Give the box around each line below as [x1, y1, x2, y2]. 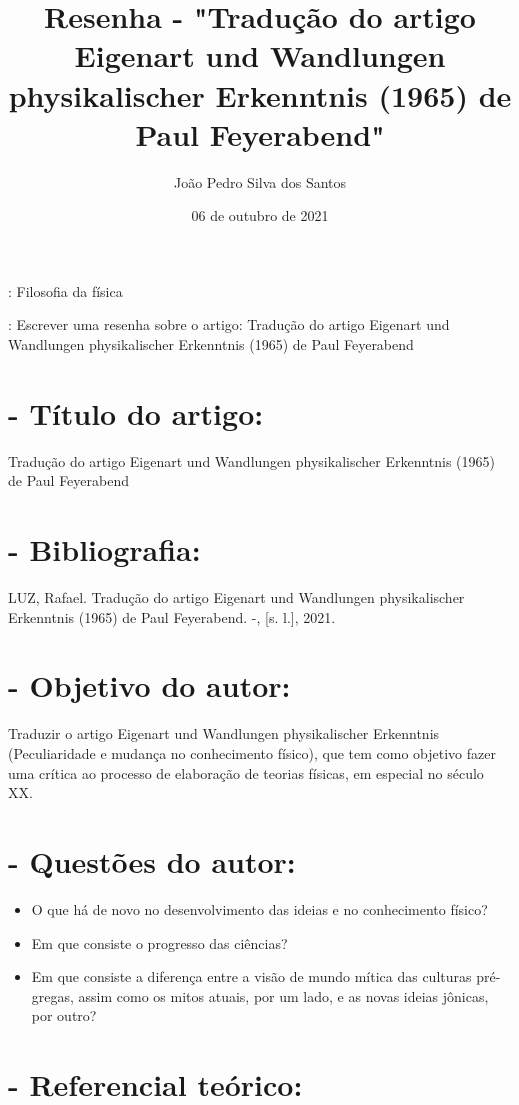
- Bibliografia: [8, 529, 201, 570]
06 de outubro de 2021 [191, 205, 329, 226]
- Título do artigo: [8, 392, 264, 433]
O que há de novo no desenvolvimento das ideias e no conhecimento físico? [31, 898, 488, 919]
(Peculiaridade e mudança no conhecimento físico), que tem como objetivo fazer [8, 743, 496, 763]
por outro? [31, 1005, 97, 1026]
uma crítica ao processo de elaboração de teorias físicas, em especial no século [8, 762, 484, 783]
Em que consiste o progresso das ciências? [31, 932, 288, 953]
